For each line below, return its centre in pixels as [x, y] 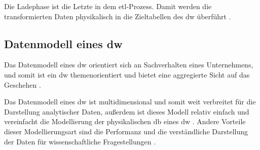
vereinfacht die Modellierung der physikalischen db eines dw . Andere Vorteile [125, 121]
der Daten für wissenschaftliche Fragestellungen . [80, 141]
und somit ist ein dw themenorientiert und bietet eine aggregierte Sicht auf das [127, 74]
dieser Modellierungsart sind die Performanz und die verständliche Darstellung [126, 131]
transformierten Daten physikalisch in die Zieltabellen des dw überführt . [118, 16]
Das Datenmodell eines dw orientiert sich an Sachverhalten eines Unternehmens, [129, 65]
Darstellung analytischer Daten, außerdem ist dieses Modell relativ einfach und [127, 111]
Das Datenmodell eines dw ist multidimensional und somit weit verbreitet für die [130, 102]
